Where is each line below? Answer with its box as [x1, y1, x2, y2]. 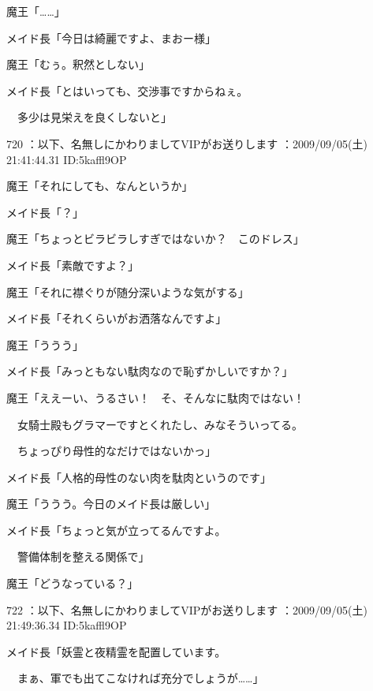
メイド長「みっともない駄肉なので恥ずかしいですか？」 [6, 363, 293, 379]
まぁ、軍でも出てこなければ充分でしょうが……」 [17, 670, 264, 686]
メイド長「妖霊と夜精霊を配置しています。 [6, 643, 226, 659]
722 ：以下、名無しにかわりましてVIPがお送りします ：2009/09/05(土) [6, 601, 367, 618]
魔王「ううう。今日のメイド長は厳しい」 [6, 495, 216, 512]
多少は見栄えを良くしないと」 [17, 109, 172, 125]
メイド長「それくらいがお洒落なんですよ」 [6, 310, 227, 327]
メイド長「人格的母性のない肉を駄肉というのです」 [6, 469, 271, 485]
